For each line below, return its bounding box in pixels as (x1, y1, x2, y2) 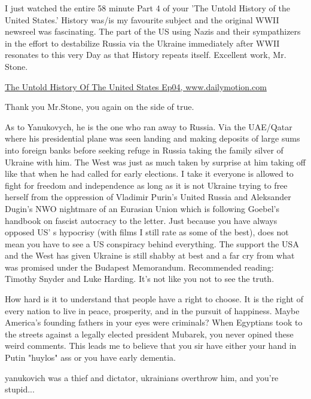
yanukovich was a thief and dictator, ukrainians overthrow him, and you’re (5, 371, 279, 383)
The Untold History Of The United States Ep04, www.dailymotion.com (5, 80, 267, 93)
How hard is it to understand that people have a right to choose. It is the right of (5, 293, 304, 305)
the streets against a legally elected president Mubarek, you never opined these (5, 327, 294, 340)
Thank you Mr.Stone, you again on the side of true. (5, 100, 194, 113)
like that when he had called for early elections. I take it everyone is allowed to (5, 167, 294, 180)
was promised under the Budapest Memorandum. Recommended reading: (5, 260, 274, 273)
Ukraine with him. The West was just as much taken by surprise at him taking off (5, 155, 306, 168)
